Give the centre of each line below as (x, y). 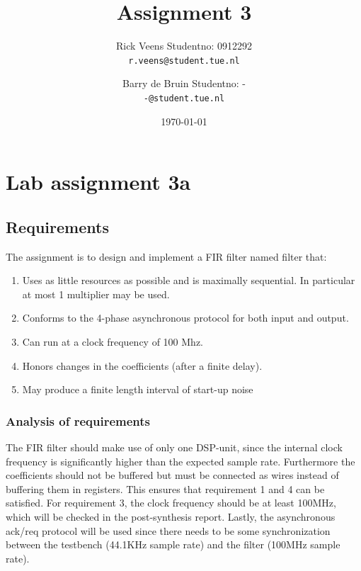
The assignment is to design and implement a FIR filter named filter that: (166, 256)
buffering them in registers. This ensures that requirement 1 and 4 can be (165, 488)
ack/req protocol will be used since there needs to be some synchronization (168, 530)
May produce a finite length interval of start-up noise (138, 389)
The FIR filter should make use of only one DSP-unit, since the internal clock (174, 447)
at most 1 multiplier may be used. (96, 294)
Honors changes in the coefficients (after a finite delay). (142, 365)
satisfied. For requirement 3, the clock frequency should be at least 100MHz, (171, 503)
